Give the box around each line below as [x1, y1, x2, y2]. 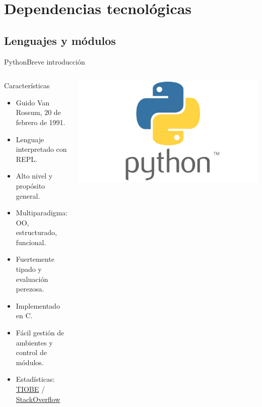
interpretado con [16, 144, 67, 154]
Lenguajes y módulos [4, 32, 116, 48]
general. [16, 190, 40, 201]
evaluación [16, 273, 48, 284]
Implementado [16, 300, 60, 311]
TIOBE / [16, 384, 45, 394]
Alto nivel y [16, 170, 53, 181]
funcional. [16, 237, 46, 247]
